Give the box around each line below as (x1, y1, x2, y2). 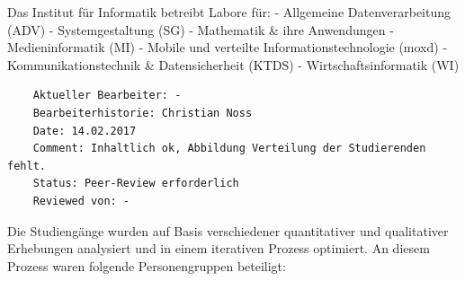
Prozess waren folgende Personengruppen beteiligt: (7, 256, 286, 275)
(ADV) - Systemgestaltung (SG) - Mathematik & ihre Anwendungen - (7, 20, 394, 39)
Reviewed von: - (32, 194, 130, 207)
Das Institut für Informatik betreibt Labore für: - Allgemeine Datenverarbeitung (7, 3, 452, 21)
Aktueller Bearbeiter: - (32, 89, 182, 102)
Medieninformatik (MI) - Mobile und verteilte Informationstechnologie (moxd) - (7, 38, 448, 57)
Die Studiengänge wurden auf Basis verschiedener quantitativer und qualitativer (7, 221, 449, 240)
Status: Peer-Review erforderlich (32, 177, 239, 190)
